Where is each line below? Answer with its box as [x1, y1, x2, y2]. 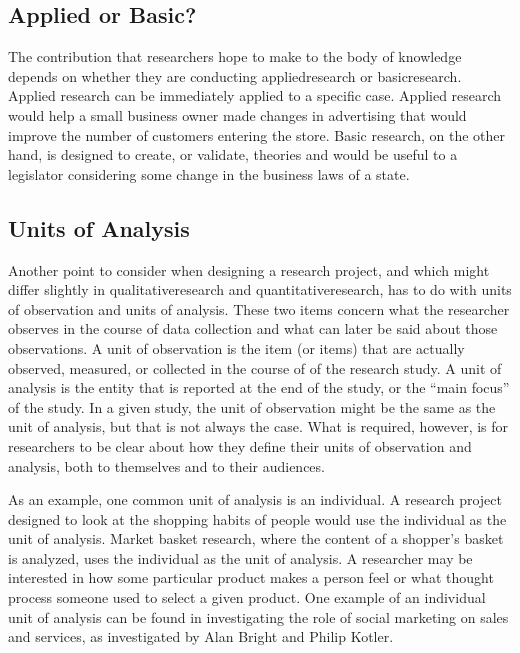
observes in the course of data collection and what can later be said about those [8, 318, 498, 339]
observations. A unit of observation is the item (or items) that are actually [8, 337, 465, 358]
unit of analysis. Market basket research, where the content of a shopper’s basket [8, 528, 504, 549]
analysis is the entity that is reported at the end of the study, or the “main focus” [8, 377, 510, 398]
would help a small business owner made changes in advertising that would [8, 104, 467, 125]
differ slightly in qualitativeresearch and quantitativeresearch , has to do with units [8, 279, 512, 300]
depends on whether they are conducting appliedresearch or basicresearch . [8, 65, 462, 86]
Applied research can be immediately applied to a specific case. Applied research [8, 85, 502, 106]
